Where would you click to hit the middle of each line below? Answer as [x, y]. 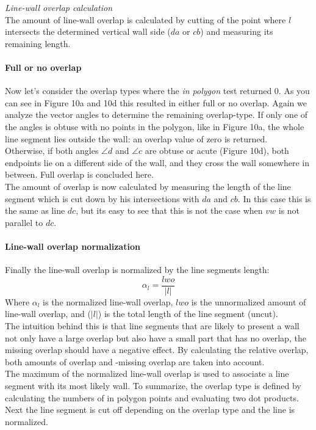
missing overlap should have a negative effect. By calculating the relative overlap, [157, 350]
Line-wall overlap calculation [59, 7]
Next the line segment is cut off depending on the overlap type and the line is [150, 410]
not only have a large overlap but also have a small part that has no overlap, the [156, 337]
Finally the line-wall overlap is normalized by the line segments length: [137, 270]
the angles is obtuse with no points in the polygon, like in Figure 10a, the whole [155, 126]
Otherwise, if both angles [52, 151]
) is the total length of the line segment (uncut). [188, 314]
